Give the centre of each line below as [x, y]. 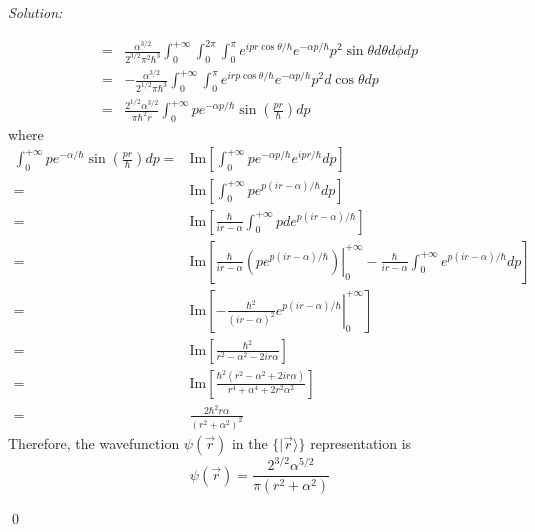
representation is [361, 442]
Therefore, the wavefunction [94, 442]
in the [249, 442]
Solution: [35, 12]
